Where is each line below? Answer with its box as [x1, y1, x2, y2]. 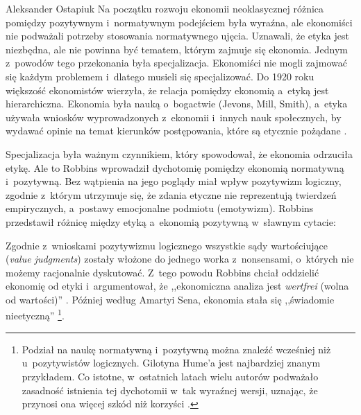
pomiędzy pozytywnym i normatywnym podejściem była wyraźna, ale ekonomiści [6, 15, 353, 29]
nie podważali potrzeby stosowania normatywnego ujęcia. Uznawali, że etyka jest [6, 28, 349, 43]
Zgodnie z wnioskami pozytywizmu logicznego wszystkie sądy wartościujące [6, 238, 328, 252]
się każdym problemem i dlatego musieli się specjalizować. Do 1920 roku [6, 69, 314, 83]
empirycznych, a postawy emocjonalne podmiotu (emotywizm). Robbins [6, 201, 314, 215]
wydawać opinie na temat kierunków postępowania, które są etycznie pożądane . [6, 123, 347, 138]
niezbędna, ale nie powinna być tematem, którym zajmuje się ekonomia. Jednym [6, 42, 349, 56]
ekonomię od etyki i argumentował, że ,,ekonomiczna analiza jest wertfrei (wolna [6, 279, 349, 293]
